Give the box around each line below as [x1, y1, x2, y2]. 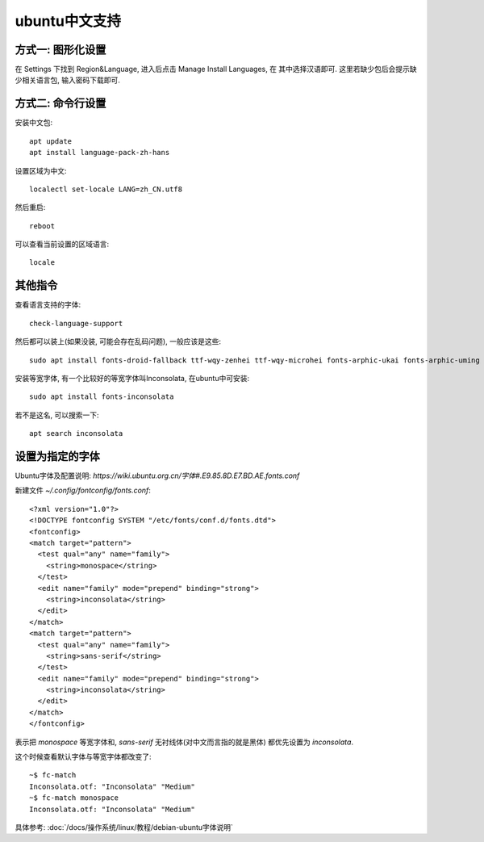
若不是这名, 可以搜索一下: [15, 410, 100, 420]
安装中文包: [15, 118, 53, 128]
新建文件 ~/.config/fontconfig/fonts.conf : [15, 485, 151, 496]
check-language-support [29, 319, 123, 328]
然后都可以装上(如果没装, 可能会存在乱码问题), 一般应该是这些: [15, 337, 222, 346]
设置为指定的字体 [15, 449, 100, 463]
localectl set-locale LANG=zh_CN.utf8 [29, 184, 183, 194]
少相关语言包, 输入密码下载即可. [15, 75, 121, 85]
